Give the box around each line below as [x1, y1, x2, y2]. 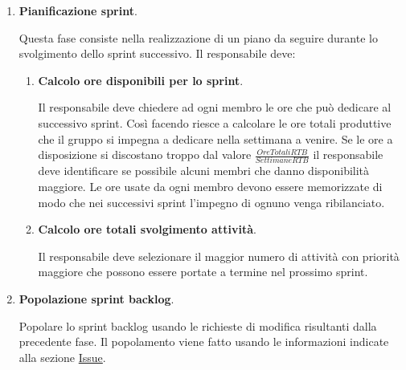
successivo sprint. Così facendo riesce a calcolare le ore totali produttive [38, 114, 392, 131]
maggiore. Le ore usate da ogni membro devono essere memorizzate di [38, 178, 383, 195]
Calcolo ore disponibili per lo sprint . [38, 71, 244, 88]
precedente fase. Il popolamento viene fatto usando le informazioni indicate [18, 333, 389, 350]
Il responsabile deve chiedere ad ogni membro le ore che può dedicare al [38, 99, 392, 116]
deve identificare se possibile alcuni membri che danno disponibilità [38, 162, 370, 179]
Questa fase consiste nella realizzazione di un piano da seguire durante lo [18, 29, 378, 46]
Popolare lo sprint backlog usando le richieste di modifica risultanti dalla [18, 317, 377, 334]
